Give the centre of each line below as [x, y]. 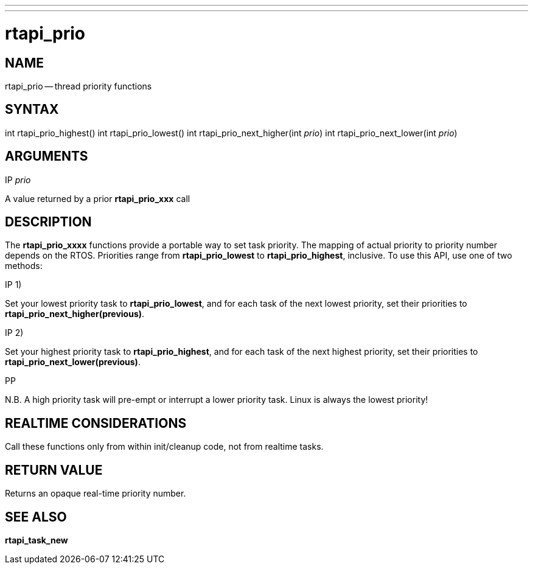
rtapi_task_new [37, 540]
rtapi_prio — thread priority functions [78, 86]
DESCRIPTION [48, 222]
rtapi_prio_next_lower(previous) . [73, 362]
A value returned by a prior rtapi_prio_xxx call [98, 198]
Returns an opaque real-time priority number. [96, 494]
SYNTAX [32, 110]
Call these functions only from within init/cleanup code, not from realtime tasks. [164, 447]
